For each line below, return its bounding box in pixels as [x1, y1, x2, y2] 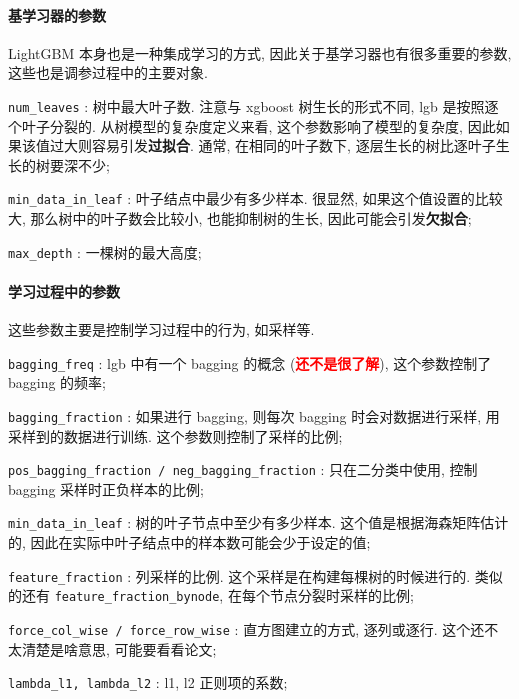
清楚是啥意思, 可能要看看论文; [21, 638, 217, 659]
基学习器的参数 [8, 4, 106, 25]
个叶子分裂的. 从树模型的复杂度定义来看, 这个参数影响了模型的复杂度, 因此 [8, 115, 496, 136]
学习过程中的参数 [8, 280, 120, 301]
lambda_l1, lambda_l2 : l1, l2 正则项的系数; [8, 672, 288, 693]
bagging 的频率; [8, 372, 107, 393]
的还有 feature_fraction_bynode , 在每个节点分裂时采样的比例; [8, 585, 414, 606]
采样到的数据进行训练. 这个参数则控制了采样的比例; [8, 425, 343, 446]
